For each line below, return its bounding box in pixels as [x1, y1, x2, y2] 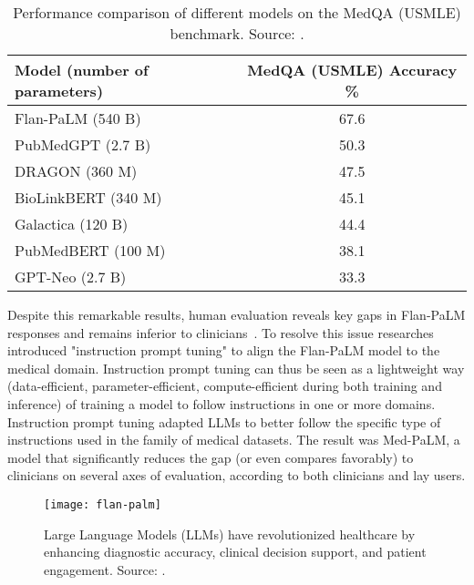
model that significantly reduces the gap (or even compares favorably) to [7, 447, 414, 467]
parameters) [15, 80, 104, 101]
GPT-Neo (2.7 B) [15, 266, 127, 287]
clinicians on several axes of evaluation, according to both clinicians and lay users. [7, 466, 466, 485]
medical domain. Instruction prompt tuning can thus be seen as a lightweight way [7, 358, 465, 377]
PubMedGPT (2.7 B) [15, 134, 151, 155]
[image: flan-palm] [44, 498, 161, 511]
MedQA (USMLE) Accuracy [247, 59, 458, 80]
